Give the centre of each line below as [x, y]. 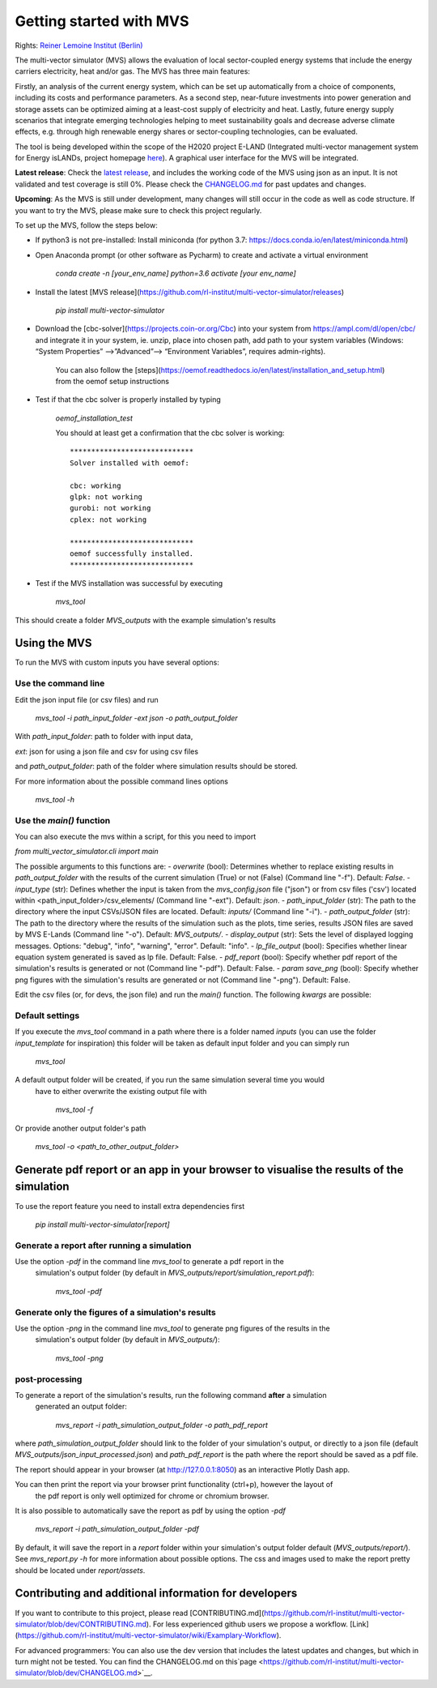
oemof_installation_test [94, 418]
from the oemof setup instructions [112, 381]
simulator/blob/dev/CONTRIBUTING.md [81, 1624]
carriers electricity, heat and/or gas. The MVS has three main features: [133, 71]
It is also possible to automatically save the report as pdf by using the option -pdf [151, 1511]
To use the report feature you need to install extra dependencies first [130, 1206]
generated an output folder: [81, 1407]
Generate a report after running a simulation [103, 1246]
